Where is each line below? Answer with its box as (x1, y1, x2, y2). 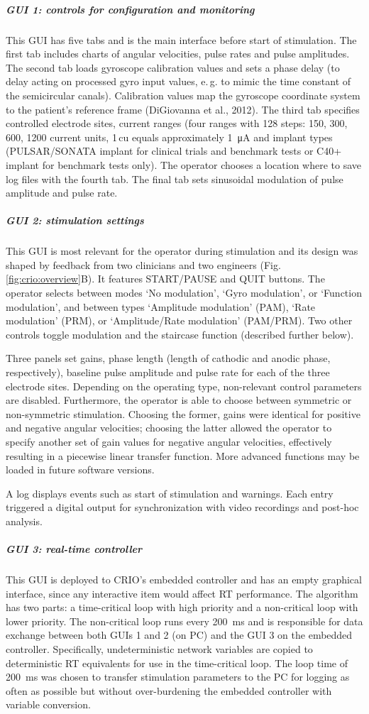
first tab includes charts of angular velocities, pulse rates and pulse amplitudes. (6, 46, 350, 61)
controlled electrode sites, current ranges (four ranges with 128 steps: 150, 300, (6, 116, 348, 131)
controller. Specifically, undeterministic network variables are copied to (6, 642, 313, 657)
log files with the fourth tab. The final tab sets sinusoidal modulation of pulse (6, 171, 343, 186)
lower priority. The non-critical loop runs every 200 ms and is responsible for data (6, 613, 363, 628)
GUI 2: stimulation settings (6, 213, 144, 228)
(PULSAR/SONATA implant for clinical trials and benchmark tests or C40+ (6, 143, 342, 158)
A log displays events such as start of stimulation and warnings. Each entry (6, 485, 334, 500)
